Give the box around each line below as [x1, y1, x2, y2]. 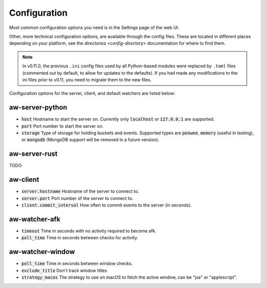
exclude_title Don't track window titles [21, 267, 107, 273]
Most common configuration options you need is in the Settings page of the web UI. [9, 25, 179, 30]
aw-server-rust [9, 150, 58, 158]
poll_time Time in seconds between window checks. [21, 260, 133, 266]
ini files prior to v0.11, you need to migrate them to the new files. [22, 77, 152, 83]
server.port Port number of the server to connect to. [21, 195, 133, 201]
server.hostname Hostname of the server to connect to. [21, 188, 139, 194]
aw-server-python [9, 103, 67, 112]
